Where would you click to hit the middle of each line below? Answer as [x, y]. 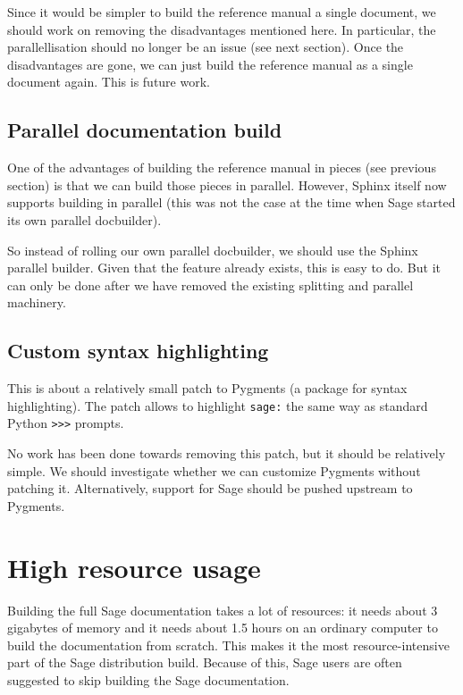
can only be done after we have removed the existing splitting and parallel [210, 285]
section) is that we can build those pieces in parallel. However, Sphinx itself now [227, 184]
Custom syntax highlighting [138, 351]
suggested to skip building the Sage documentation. [148, 679]
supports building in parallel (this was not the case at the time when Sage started [231, 202]
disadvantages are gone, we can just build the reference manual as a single [210, 64]
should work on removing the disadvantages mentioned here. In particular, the [222, 29]
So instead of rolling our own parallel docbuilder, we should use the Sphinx [213, 250]
